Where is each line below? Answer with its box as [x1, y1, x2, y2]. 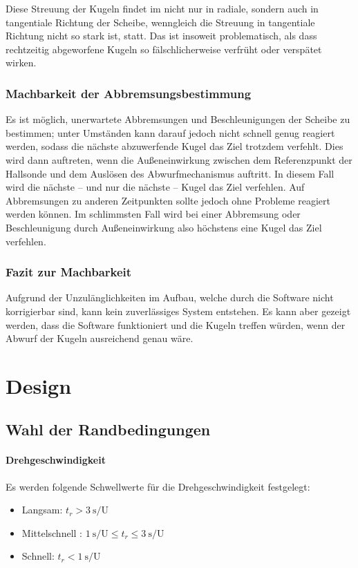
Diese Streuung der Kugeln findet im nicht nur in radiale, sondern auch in [6, 1, 319, 15]
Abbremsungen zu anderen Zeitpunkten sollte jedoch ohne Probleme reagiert [6, 193, 330, 207]
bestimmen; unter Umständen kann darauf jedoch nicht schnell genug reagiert [6, 125, 335, 140]
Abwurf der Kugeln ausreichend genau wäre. [6, 331, 194, 345]
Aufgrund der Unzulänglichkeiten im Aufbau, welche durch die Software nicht [6, 290, 334, 305]
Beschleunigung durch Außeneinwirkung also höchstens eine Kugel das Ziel [6, 220, 322, 234]
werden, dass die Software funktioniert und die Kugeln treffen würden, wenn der [6, 317, 346, 332]
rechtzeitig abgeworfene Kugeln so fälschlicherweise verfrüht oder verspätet [6, 41, 322, 56]
